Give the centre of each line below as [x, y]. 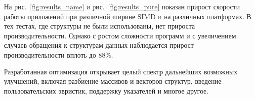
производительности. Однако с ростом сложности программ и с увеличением [120, 35]
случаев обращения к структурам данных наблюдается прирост [99, 45]
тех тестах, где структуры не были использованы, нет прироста [100, 26]
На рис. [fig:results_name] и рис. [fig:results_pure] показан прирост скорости [122, 6]
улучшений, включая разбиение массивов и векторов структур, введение [113, 81]
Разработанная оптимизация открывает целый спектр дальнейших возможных [121, 71]
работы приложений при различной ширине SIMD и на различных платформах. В [128, 16]
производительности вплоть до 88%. [59, 54]
